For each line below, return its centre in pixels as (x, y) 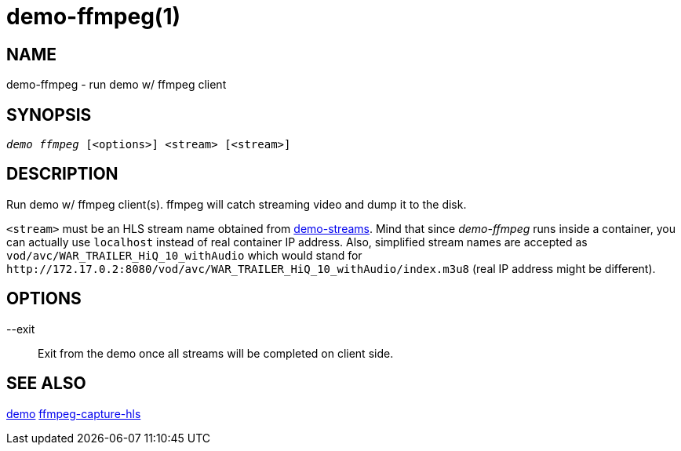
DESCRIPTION (62, 174)
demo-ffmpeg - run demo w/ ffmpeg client (117, 85)
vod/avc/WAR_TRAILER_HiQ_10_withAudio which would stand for (184, 255)
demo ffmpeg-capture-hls (74, 413)
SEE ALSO (46, 384)
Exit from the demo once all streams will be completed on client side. (216, 353)
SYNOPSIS (49, 115)
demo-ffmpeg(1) (94, 16)
